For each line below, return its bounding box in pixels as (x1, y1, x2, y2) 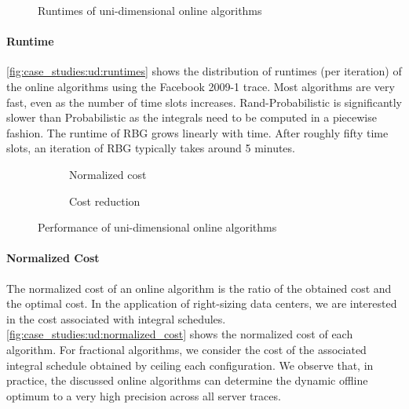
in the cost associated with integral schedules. (6, 310, 226, 327)
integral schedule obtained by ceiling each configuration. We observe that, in (6, 356, 374, 373)
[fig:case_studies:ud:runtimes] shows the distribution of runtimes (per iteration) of (6, 63, 402, 79)
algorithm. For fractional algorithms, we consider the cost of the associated (6, 341, 367, 357)
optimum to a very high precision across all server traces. (6, 387, 281, 404)
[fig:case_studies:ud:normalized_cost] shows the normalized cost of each (6, 326, 353, 342)
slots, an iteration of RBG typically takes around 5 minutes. (6, 140, 295, 156)
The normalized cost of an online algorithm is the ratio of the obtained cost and (6, 279, 392, 296)
